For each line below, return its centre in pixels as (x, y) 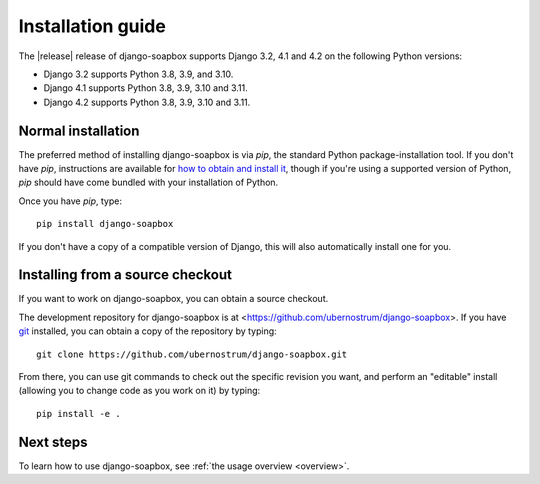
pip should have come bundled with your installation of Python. (148, 182)
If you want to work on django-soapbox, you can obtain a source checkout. (173, 299)
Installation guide (92, 26)
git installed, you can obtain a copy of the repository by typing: (147, 331)
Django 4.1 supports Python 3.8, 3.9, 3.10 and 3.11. (146, 88)
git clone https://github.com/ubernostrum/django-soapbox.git (192, 354)
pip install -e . (78, 413)
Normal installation (79, 130)
